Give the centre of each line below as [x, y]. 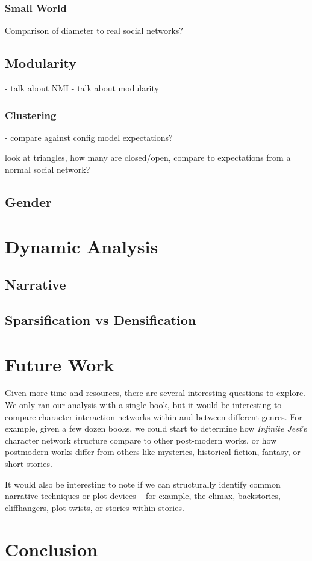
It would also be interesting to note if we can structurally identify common [143, 484]
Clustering [31, 115]
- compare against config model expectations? [89, 137]
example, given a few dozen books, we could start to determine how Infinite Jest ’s [156, 428]
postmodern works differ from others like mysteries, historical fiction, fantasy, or [153, 452]
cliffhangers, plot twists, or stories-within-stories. [95, 507]
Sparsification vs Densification [101, 319]
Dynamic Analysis [82, 246]
